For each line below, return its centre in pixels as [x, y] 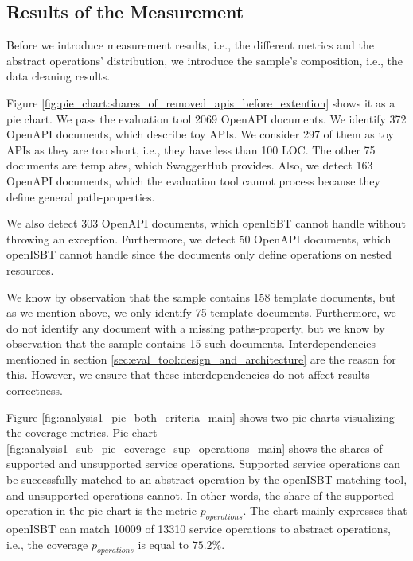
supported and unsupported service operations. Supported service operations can [204, 464]
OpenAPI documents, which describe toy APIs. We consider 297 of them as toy [200, 134]
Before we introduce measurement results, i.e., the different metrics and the [190, 45]
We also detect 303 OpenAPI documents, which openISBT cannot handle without [206, 223]
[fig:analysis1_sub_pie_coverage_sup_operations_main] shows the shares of [195, 448]
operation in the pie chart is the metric [101, 510]
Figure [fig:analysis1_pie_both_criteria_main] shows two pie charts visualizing [201, 417]
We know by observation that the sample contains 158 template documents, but [201, 296]
